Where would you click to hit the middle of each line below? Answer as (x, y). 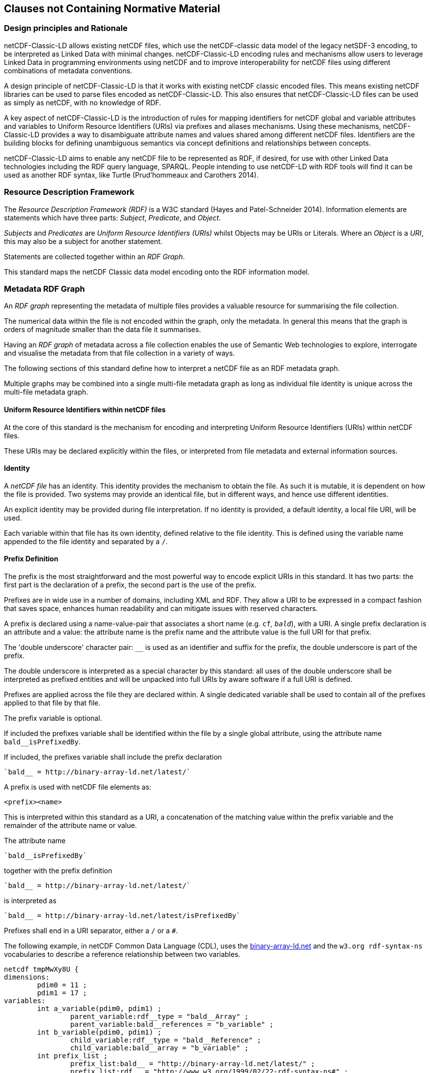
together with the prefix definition (58, 870)
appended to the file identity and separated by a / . (86, 541)
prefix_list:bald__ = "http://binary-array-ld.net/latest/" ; (193, 1063)
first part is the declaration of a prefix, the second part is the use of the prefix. (130, 584)
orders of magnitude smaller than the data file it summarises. (103, 330)
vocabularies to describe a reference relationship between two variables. (122, 954)
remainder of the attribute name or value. (71, 825)
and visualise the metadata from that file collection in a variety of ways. (120, 353)
